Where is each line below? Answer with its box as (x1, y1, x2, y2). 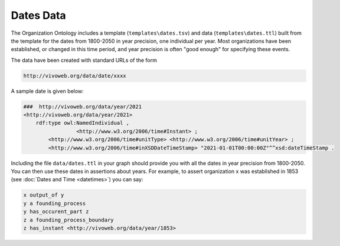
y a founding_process (23, 200, 86, 207)
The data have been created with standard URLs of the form (11, 56, 158, 64)
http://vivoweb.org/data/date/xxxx (23, 72, 126, 79)
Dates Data (11, 9, 66, 22)
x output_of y (23, 192, 64, 198)
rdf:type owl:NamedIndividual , (35, 119, 130, 127)
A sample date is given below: (11, 87, 84, 94)
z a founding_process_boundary (23, 217, 115, 223)
